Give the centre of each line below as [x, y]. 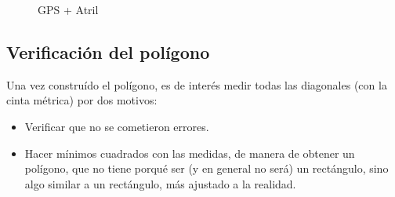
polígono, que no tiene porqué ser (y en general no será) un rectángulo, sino [207, 168]
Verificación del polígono [108, 51]
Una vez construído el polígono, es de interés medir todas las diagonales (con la [197, 84]
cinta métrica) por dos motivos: [82, 100]
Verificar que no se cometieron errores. [117, 126]
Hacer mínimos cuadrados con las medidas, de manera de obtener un [190, 153]
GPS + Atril [68, 9]
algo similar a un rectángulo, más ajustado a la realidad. [160, 183]
